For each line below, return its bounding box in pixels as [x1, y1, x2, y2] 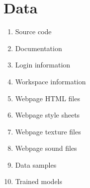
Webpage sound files [15, 143, 77, 153]
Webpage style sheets [15, 110, 80, 120]
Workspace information [15, 76, 86, 86]
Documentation [15, 43, 62, 53]
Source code [15, 26, 52, 37]
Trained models [15, 176, 63, 187]
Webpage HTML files [15, 93, 80, 103]
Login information [15, 60, 71, 70]
